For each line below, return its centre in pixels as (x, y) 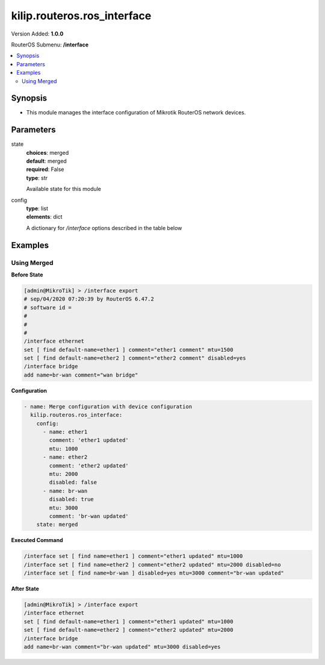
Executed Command (37, 540)
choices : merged (48, 152)
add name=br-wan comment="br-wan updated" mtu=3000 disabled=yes (122, 647)
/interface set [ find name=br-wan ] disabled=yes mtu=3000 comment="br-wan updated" (154, 573)
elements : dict (44, 217)
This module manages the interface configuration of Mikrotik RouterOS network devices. (136, 113)
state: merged (57, 525)
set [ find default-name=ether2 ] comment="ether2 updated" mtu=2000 (128, 630)
